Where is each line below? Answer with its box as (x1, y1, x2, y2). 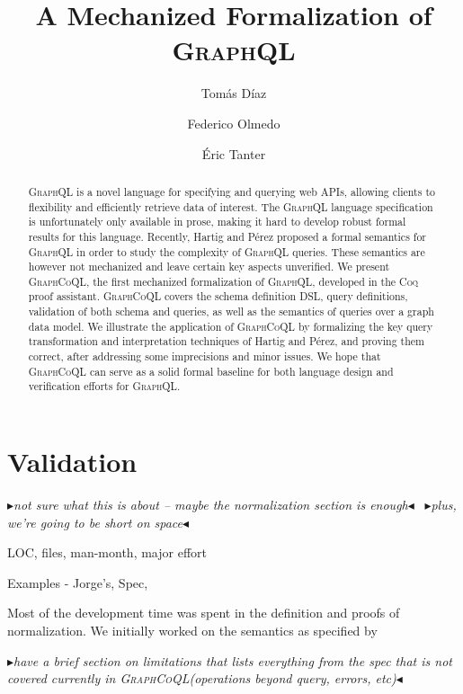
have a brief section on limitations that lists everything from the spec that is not (13, 651, 452, 670)
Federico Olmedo (187, 113, 280, 132)
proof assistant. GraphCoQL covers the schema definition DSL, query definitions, (28, 289, 408, 304)
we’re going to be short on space (7, 512, 183, 531)
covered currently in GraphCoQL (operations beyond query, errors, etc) (7, 669, 396, 688)
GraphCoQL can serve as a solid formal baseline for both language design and (28, 363, 394, 378)
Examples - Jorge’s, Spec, (7, 573, 148, 592)
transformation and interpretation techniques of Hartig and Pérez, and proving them (28, 334, 424, 349)
